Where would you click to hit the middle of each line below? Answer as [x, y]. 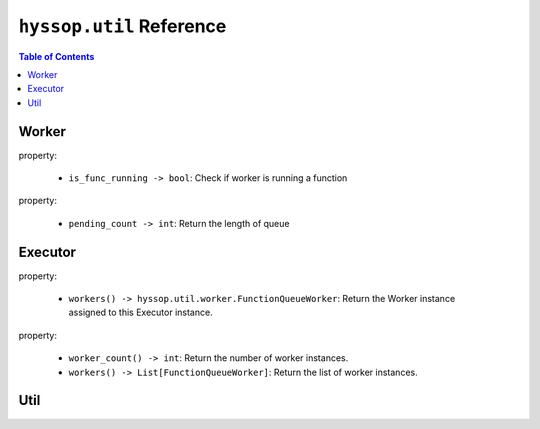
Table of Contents [56, 56]
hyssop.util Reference [122, 26]
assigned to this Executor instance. [141, 312]
